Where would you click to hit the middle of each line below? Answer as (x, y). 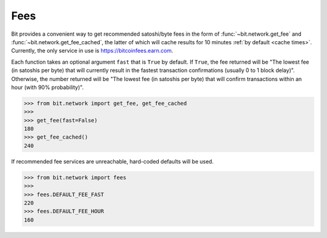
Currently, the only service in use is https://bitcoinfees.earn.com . (92, 51)
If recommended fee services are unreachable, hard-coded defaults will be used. (113, 161)
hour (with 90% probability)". (48, 87)
